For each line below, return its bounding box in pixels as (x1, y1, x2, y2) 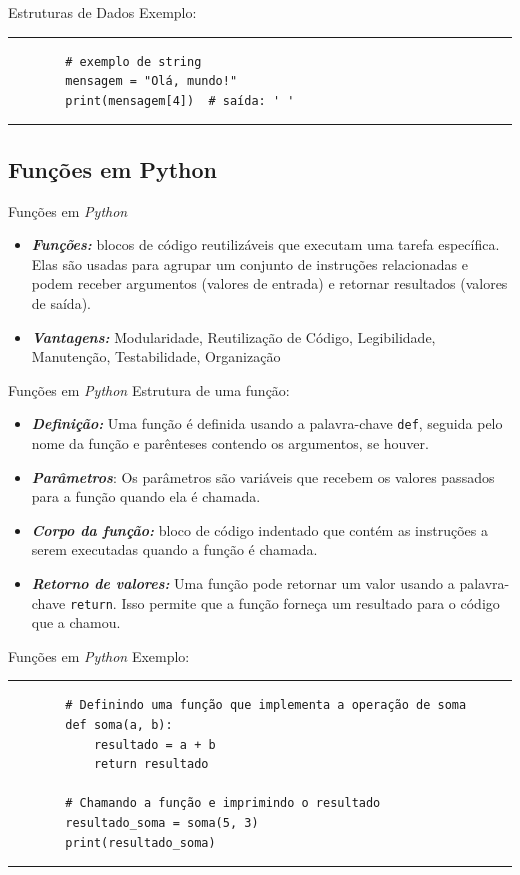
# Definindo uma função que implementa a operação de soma (65, 698, 467, 713)
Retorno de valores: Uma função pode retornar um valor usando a (31, 572, 455, 593)
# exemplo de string (65, 54, 202, 69)
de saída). (31, 292, 91, 313)
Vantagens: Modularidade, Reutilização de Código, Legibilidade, (31, 326, 436, 347)
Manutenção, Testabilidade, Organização (31, 346, 281, 367)
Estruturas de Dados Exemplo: (8, 2, 197, 22)
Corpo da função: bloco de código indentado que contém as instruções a (31, 519, 489, 540)
